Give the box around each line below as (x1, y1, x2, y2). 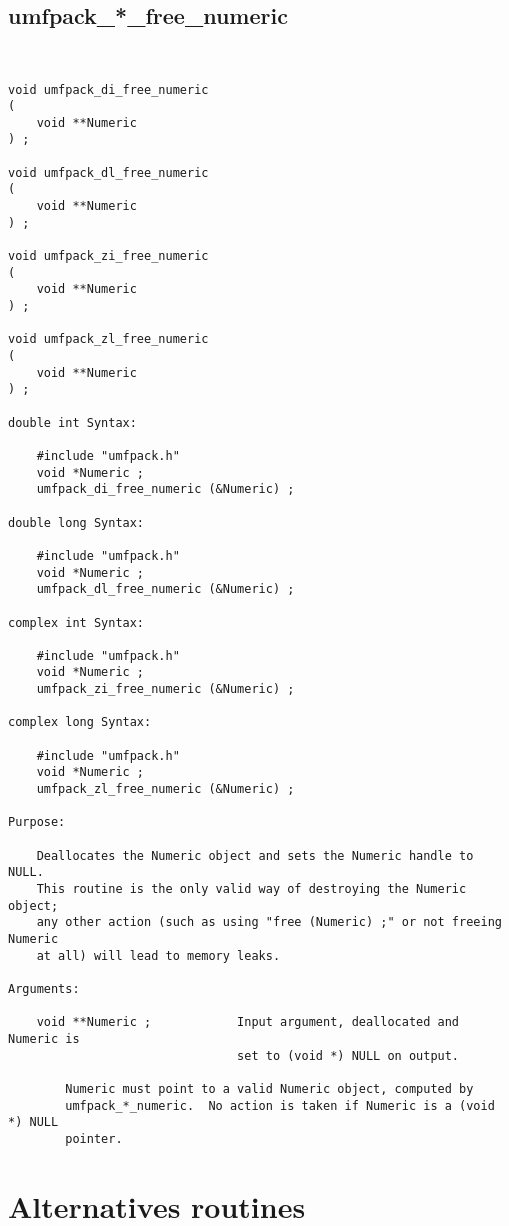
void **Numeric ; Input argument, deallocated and (36, 1015, 460, 1030)
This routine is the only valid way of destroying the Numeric (36, 882, 467, 897)
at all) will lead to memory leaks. (36, 948, 281, 963)
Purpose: (8, 815, 66, 830)
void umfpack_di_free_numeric (8, 82, 209, 97)
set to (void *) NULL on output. (237, 1048, 460, 1063)
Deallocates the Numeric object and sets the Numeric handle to (36, 848, 474, 863)
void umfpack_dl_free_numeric (8, 165, 209, 180)
